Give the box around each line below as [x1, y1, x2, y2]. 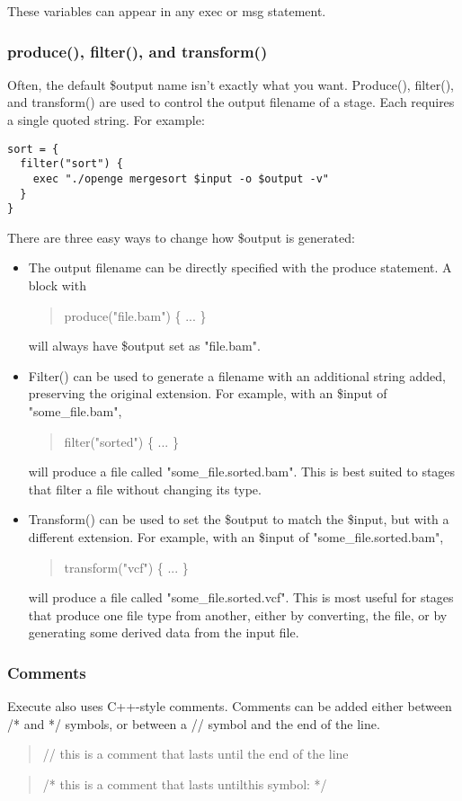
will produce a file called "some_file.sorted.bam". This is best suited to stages [28, 462, 456, 481]
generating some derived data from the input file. [28, 623, 299, 642]
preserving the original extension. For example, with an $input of [28, 384, 387, 403]
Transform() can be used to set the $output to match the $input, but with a [28, 510, 449, 529]
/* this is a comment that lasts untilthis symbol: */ [42, 774, 327, 793]
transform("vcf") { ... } [64, 557, 189, 576]
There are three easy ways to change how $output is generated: [7, 227, 355, 246]
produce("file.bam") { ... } [64, 306, 207, 325]
